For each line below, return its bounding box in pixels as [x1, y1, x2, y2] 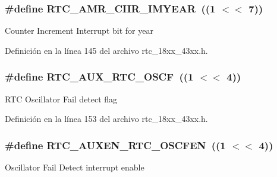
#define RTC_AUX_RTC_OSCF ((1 [5, 69, 194, 84]
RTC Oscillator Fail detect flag [5, 92, 118, 105]
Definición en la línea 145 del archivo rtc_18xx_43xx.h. [5, 44, 208, 56]
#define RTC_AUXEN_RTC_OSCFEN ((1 [5, 137, 226, 152]
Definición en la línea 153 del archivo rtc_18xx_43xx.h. [5, 112, 208, 125]
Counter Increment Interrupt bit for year [5, 24, 153, 37]
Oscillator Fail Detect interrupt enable [5, 161, 144, 173]
